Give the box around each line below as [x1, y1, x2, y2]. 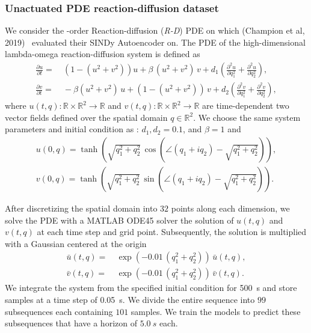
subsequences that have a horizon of [5, 317, 137, 329]
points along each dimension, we [171, 201, 290, 214]
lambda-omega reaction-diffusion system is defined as [5, 47, 200, 60]
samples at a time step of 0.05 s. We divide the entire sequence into [5, 293, 255, 305]
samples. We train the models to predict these [131, 305, 301, 317]
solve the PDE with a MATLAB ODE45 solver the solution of [5, 213, 234, 226]
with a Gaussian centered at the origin [5, 237, 147, 249]
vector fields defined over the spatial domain [5, 111, 168, 123]
